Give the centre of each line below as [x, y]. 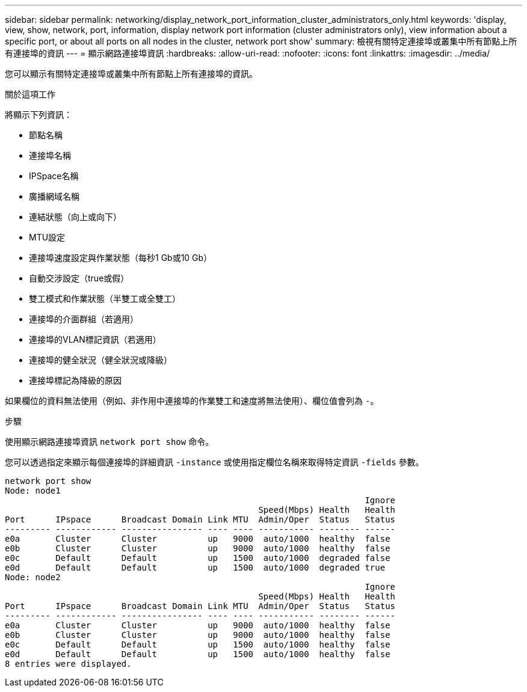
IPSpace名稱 [54, 176]
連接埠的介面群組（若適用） [84, 319]
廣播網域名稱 [54, 196]
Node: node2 [33, 577]
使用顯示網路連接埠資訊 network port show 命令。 [109, 442]
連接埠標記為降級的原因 [75, 380]
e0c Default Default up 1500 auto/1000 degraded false [198, 558]
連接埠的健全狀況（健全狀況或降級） [100, 360]
